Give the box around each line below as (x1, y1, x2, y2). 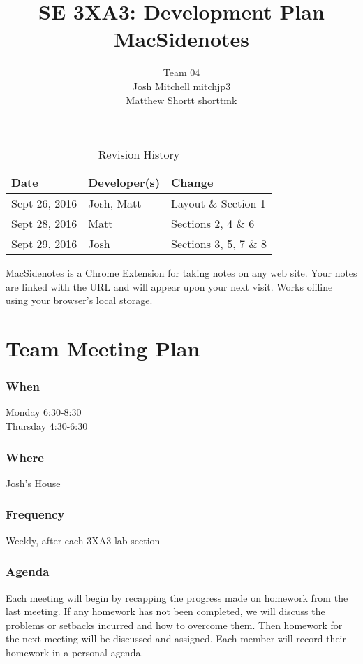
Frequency (6, 505, 65, 523)
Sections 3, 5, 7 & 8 (171, 236, 267, 252)
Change (171, 174, 214, 191)
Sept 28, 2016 (11, 215, 77, 232)
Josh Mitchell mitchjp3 (132, 78, 231, 93)
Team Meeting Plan (6, 334, 200, 363)
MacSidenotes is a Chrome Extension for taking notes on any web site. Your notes (6, 266, 357, 280)
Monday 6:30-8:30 (6, 405, 82, 419)
